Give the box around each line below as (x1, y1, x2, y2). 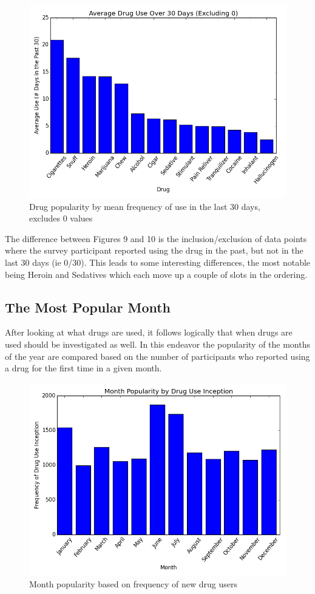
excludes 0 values (29, 212, 93, 224)
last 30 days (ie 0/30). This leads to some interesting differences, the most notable (5, 255, 311, 268)
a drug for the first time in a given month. (5, 362, 162, 374)
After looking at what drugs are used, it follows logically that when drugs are (5, 326, 293, 339)
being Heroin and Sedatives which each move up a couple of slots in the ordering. (5, 268, 308, 280)
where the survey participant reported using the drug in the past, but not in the (5, 244, 303, 257)
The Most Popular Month (5, 297, 171, 316)
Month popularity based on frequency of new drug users (29, 578, 238, 590)
